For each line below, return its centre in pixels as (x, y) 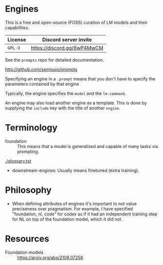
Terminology (31, 128)
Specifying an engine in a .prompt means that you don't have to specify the (80, 78)
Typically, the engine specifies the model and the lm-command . (66, 93)
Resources (27, 239)
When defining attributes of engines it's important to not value (74, 204)
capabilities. (17, 27)
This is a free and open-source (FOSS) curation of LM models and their (76, 22)
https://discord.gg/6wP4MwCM (67, 48)
